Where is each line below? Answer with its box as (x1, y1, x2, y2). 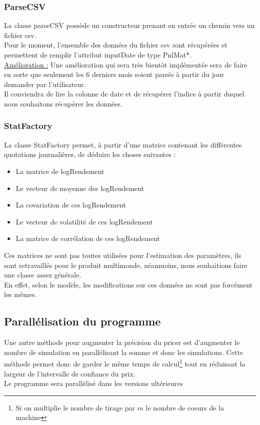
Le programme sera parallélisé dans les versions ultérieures (4, 378, 183, 388)
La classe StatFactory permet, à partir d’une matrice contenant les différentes (4, 139, 242, 149)
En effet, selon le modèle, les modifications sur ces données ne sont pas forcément (4, 279, 253, 289)
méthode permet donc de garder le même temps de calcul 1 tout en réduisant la (4, 357, 245, 368)
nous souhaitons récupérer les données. (4, 98, 122, 108)
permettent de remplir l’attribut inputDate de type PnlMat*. (4, 49, 192, 59)
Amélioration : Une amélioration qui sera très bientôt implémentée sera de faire (4, 59, 247, 69)
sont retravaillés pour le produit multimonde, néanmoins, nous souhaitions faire (4, 259, 247, 270)
